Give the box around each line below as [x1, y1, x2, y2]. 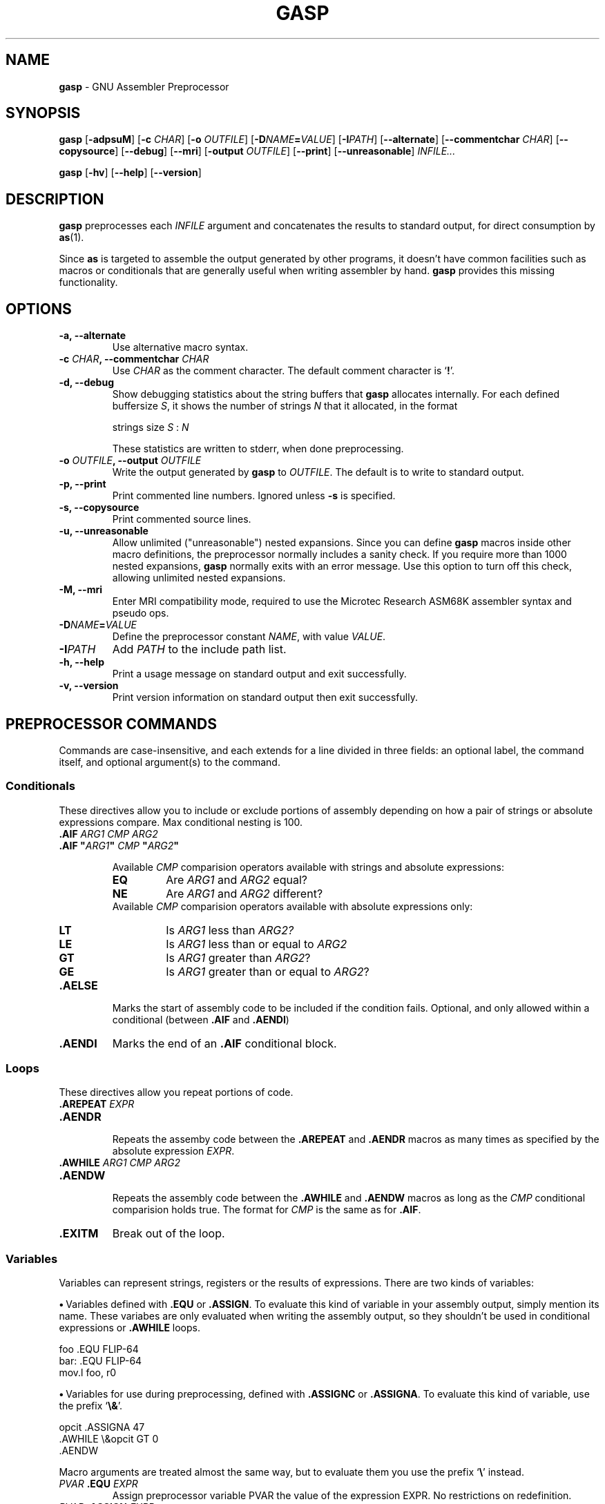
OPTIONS [6, 300, 72, 318]
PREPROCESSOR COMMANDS [6, 715, 217, 733]
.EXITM [59, 1226, 99, 1241]
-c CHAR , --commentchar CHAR [59, 353, 209, 365]
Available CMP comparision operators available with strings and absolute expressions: [112, 860, 504, 873]
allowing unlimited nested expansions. [112, 572, 286, 584]
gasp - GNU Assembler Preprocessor [59, 80, 229, 93]
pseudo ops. [112, 607, 169, 619]
